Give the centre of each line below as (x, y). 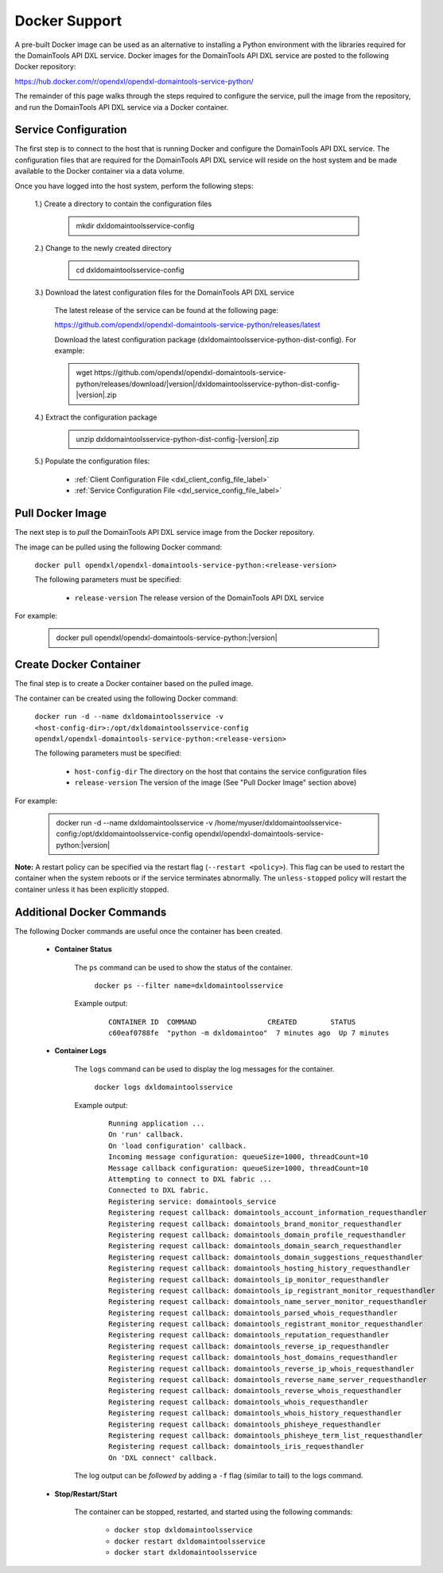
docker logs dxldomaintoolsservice (164, 1087)
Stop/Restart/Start (86, 1493)
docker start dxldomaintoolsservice (186, 1553)
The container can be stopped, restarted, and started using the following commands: (214, 1512)
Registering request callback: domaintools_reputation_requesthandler (249, 1335)
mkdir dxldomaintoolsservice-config (135, 226)
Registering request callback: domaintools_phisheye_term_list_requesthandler (266, 1435)
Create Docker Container (78, 665)
